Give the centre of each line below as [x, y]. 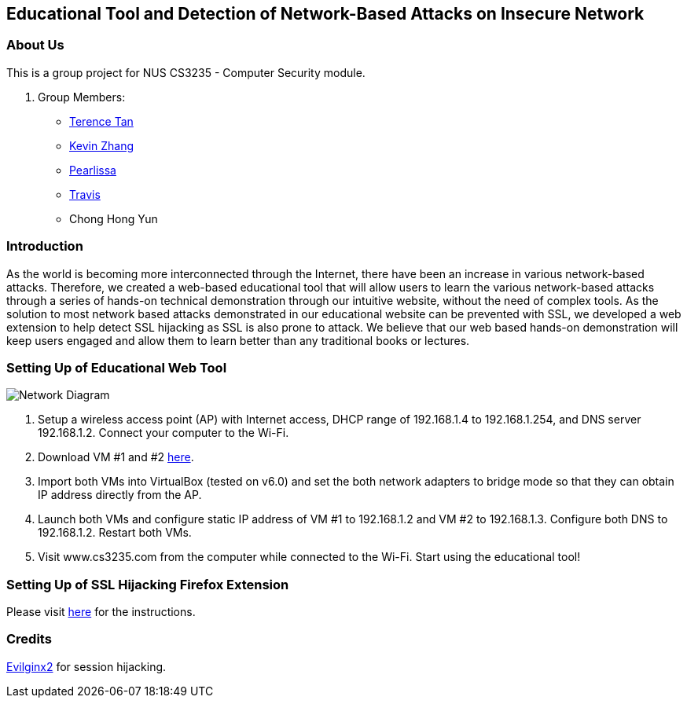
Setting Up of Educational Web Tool [117, 367]
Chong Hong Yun [114, 218]
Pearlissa [93, 170]
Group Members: [82, 97]
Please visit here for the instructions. [101, 612]
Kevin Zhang [102, 145]
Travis [85, 194]
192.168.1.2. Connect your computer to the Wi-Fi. [163, 433]
